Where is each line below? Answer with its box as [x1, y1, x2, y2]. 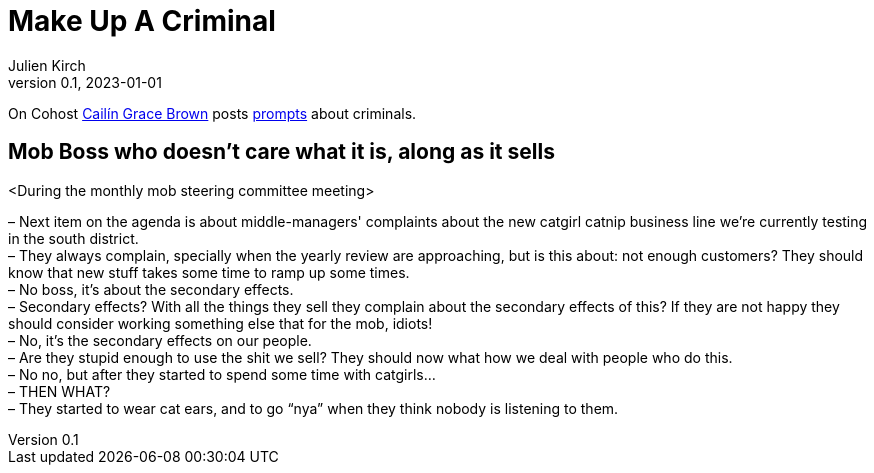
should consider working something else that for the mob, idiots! [8, 314, 433, 332]
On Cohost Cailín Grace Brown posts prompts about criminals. [8, 104, 417, 122]
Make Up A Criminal [8, 4, 276, 38]
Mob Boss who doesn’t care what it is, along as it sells [8, 139, 555, 165]
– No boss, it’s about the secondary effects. [8, 280, 294, 298]
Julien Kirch [8, 56, 86, 74]
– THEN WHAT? [8, 382, 111, 400]
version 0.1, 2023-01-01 [8, 73, 162, 91]
